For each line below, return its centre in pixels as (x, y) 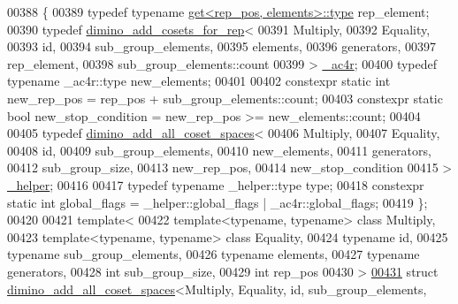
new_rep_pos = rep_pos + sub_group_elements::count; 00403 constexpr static (225, 98)
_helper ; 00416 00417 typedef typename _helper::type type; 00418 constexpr (216, 184)
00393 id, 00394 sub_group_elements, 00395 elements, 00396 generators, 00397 (221, 46)
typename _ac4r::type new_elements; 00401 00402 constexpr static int (199, 81)
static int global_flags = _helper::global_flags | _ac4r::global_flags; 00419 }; (218, 202)
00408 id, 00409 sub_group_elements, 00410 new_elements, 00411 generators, (219, 150)
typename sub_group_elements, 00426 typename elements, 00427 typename (214, 254)
